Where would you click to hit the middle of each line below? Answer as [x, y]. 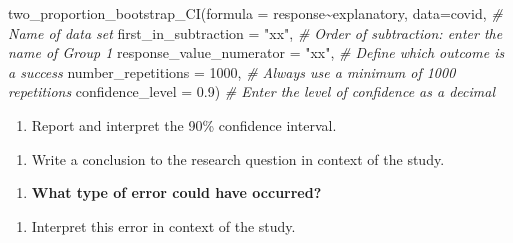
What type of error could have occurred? [176, 192]
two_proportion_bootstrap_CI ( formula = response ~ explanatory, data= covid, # [255, 13]
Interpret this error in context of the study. [163, 225]
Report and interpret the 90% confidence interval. [184, 124]
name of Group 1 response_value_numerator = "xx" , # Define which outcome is [256, 52]
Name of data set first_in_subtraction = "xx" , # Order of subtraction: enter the [255, 32]
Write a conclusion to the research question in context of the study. [238, 158]
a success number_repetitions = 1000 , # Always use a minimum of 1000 [232, 71]
